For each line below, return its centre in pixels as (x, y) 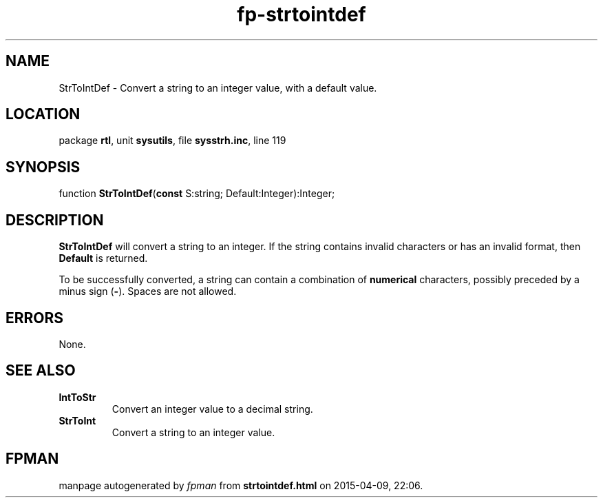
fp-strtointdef (301, 14)
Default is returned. (103, 258)
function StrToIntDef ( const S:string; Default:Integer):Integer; (197, 194)
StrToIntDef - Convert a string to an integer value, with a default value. (218, 88)
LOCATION (43, 114)
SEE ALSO (41, 371)
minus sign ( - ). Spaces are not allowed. (148, 291)
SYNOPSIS (43, 167)
